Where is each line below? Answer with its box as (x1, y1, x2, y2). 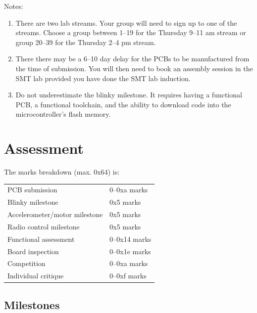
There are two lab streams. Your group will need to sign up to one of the (15, 17, 237, 28)
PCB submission (7, 184, 57, 195)
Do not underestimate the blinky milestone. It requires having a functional (15, 89, 242, 100)
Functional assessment (7, 233, 75, 244)
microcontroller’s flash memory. (15, 109, 111, 119)
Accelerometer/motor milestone (7, 209, 103, 220)
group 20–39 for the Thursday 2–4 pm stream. (15, 37, 156, 47)
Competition (7, 258, 46, 268)
